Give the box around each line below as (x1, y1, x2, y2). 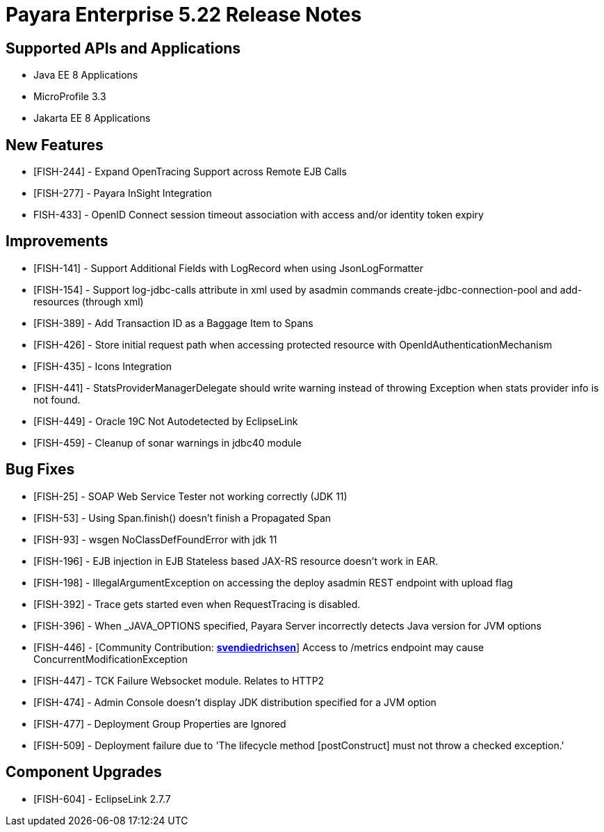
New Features (6, 136, 104, 154)
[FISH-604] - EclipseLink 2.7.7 (33, 792, 171, 805)
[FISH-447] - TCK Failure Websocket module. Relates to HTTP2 (33, 674, 325, 687)
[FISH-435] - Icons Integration (33, 360, 172, 372)
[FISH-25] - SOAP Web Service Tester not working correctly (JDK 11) (33, 490, 348, 502)
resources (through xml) (33, 295, 144, 307)
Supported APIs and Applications (6, 39, 241, 57)
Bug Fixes (6, 461, 75, 479)
